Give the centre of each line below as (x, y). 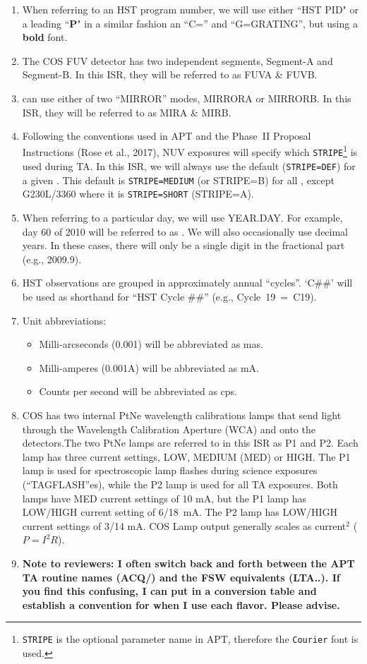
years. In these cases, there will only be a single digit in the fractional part (183, 245)
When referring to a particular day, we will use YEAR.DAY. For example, (182, 218)
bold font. (45, 37)
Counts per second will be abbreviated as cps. (138, 391)
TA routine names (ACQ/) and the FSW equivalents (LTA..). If (181, 577)
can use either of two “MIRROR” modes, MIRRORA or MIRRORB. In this (187, 98)
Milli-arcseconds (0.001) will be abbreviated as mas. (151, 344)
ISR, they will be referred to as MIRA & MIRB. (127, 112)
